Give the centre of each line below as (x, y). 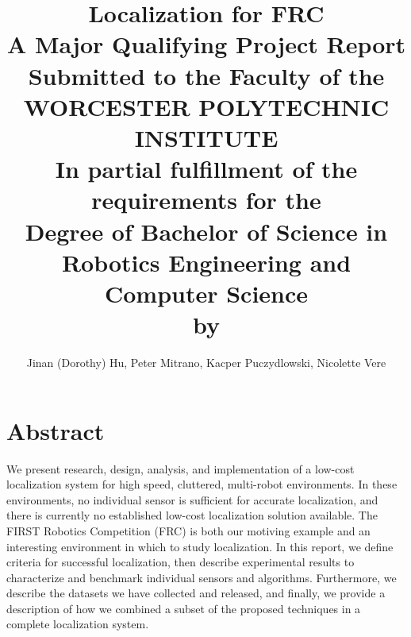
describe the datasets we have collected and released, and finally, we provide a (196, 593)
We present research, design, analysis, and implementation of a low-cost (181, 468)
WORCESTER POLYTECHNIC (206, 106)
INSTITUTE (206, 137)
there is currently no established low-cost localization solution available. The (192, 515)
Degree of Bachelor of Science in (206, 231)
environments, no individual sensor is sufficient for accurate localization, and (192, 499)
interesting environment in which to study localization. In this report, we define (200, 546)
